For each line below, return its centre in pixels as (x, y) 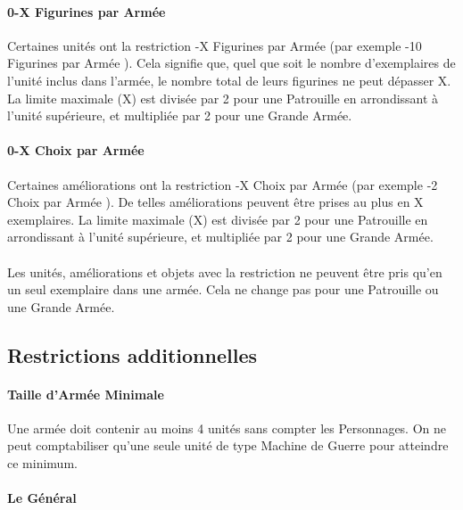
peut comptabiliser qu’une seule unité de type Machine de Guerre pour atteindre (228, 445)
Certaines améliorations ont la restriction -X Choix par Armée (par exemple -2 (223, 184)
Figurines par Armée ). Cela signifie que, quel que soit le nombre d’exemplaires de (231, 63)
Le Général (42, 498)
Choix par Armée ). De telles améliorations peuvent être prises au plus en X (215, 202)
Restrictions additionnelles (132, 354)
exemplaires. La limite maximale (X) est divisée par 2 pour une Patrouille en (218, 219)
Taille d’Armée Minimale (86, 394)
